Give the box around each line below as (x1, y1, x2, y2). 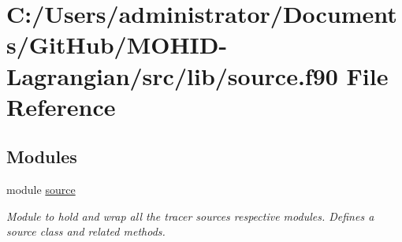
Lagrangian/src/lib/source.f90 (6, 59, 338, 91)
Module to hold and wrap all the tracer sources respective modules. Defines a (6, 207, 374, 224)
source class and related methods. (6, 223, 166, 240)
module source (6, 181, 76, 198)
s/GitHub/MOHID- (6, 28, 228, 61)
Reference (6, 90, 116, 122)
